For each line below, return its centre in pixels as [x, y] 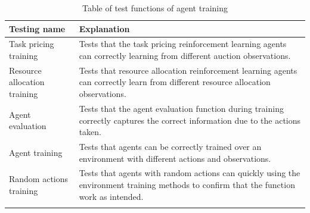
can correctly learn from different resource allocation [175, 82]
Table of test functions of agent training [155, 8]
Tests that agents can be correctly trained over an [170, 146]
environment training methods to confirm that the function [187, 184]
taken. [90, 132]
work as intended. [111, 196]
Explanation [104, 28]
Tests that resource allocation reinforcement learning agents [188, 70]
